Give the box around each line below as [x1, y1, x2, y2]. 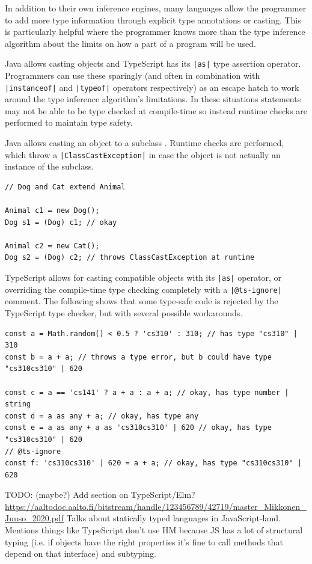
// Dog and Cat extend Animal [5, 182, 126, 191]
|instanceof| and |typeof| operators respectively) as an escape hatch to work [5, 81, 299, 93]
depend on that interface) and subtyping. [5, 547, 156, 560]
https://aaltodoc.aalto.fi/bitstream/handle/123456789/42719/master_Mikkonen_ [5, 500, 307, 512]
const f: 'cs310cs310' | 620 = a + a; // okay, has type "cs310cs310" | [5, 459, 302, 468]
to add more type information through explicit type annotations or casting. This [5, 13, 301, 26]
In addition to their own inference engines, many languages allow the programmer [5, 2, 307, 14]
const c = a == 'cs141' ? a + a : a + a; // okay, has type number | [5, 388, 289, 397]
